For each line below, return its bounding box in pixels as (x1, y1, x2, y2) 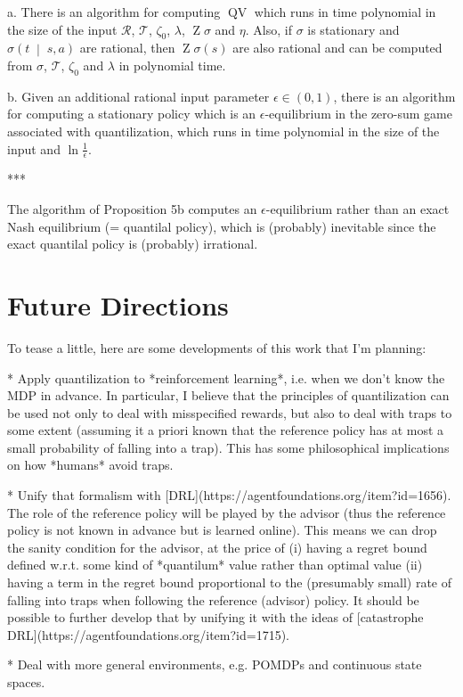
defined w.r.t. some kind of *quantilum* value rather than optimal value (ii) (7, 555, 423, 574)
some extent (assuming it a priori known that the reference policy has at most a (7, 421, 444, 439)
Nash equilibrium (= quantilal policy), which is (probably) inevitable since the (7, 217, 436, 235)
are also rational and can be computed (232, 38, 443, 57)
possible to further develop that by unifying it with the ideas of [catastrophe (7, 608, 424, 627)
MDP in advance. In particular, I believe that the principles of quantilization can (7, 386, 450, 405)
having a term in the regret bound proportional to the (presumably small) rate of (7, 573, 452, 592)
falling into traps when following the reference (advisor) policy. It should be (7, 590, 419, 609)
